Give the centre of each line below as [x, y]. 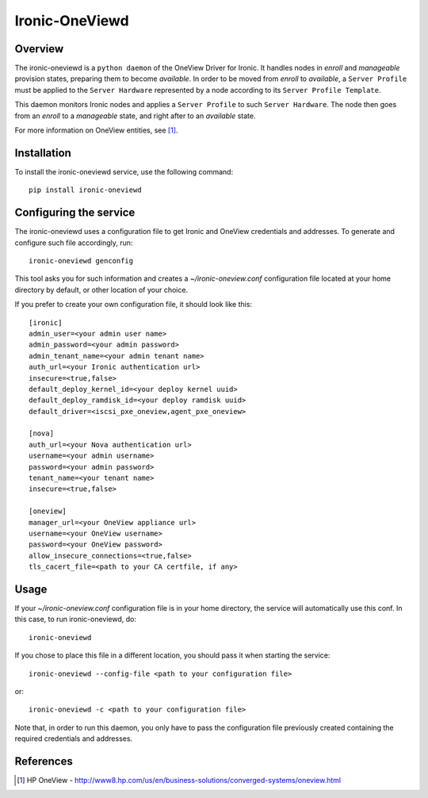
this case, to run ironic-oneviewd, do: [76, 620]
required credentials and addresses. [74, 739]
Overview [39, 49]
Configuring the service [75, 213]
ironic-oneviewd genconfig [81, 261]
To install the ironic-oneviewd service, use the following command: [124, 171]
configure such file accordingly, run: [74, 243]
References [44, 761]
